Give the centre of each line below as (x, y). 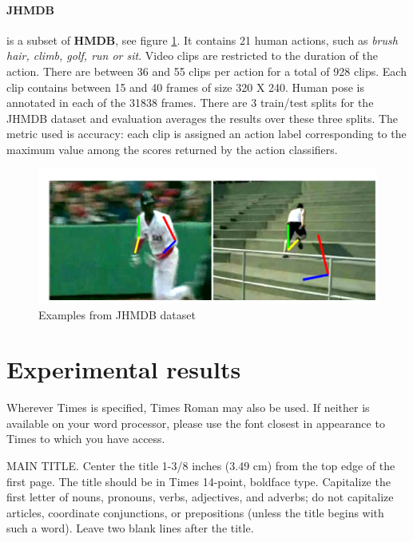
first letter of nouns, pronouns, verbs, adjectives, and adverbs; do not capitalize (200, 497)
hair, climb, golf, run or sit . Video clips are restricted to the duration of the (192, 55)
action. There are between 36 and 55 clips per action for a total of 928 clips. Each (206, 71)
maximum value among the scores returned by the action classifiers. (172, 149)
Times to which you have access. (86, 439)
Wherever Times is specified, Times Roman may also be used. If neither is (188, 407)
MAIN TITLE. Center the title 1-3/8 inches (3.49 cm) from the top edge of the (201, 466)
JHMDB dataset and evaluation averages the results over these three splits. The (203, 118)
